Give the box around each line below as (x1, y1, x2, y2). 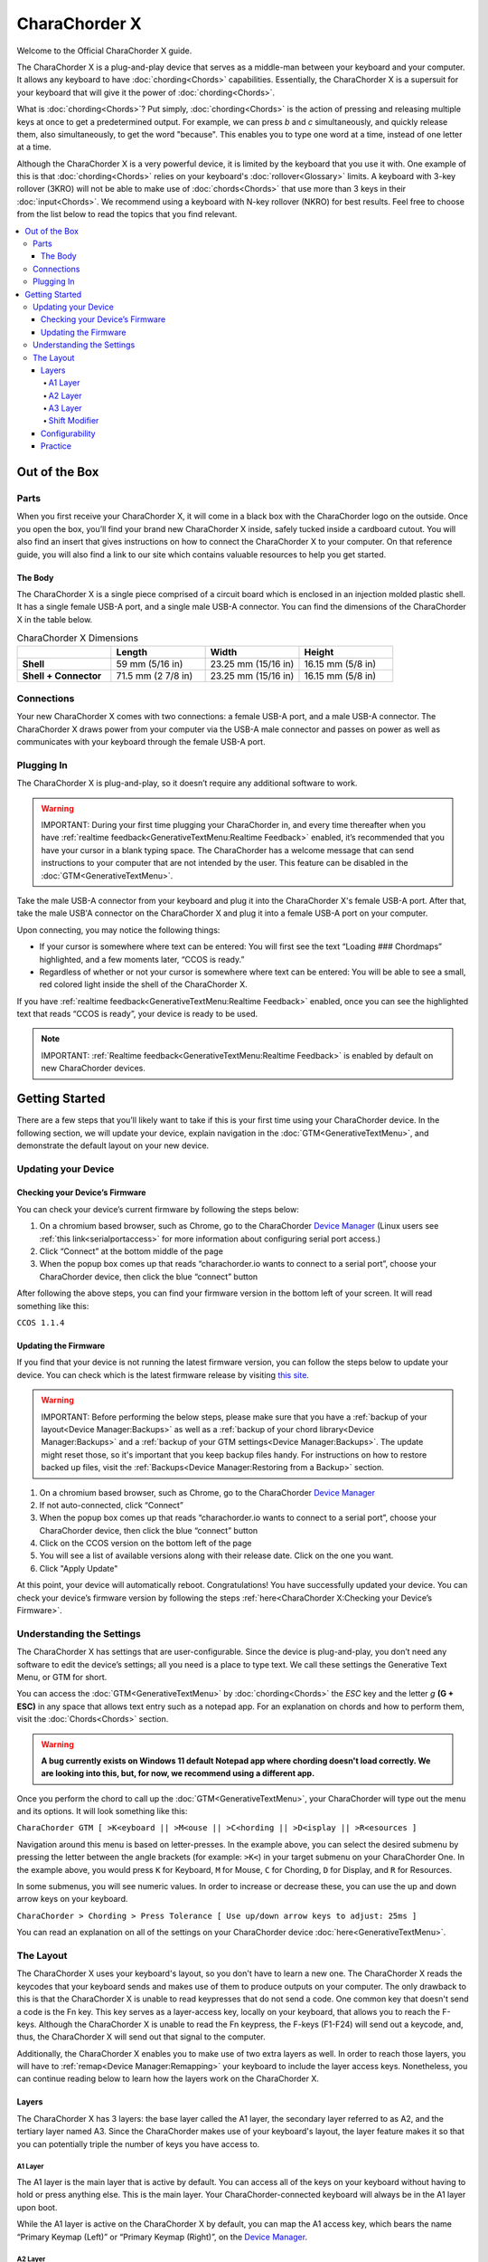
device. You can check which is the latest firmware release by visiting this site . (16, 1369, 309, 1380)
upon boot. (16, 2201, 58, 2212)
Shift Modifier (48, 415, 99, 426)
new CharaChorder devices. (41, 1063, 146, 1074)
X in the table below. (16, 613, 93, 624)
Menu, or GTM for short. (16, 1671, 108, 1682)
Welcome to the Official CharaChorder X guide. (16, 45, 192, 56)
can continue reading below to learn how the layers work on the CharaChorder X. (16, 2073, 320, 2085)
